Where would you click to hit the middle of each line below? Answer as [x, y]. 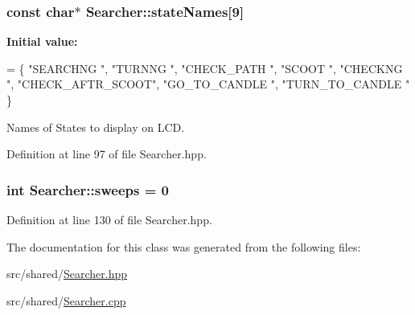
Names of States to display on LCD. [96, 127]
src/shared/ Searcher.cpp [66, 300]
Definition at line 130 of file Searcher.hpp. [109, 219]
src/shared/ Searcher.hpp [67, 274]
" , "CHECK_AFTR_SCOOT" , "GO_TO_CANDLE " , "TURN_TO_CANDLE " [208, 84]
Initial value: [42, 41]
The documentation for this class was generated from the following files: [184, 246]
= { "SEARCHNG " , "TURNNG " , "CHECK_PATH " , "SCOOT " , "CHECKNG [205, 68]
